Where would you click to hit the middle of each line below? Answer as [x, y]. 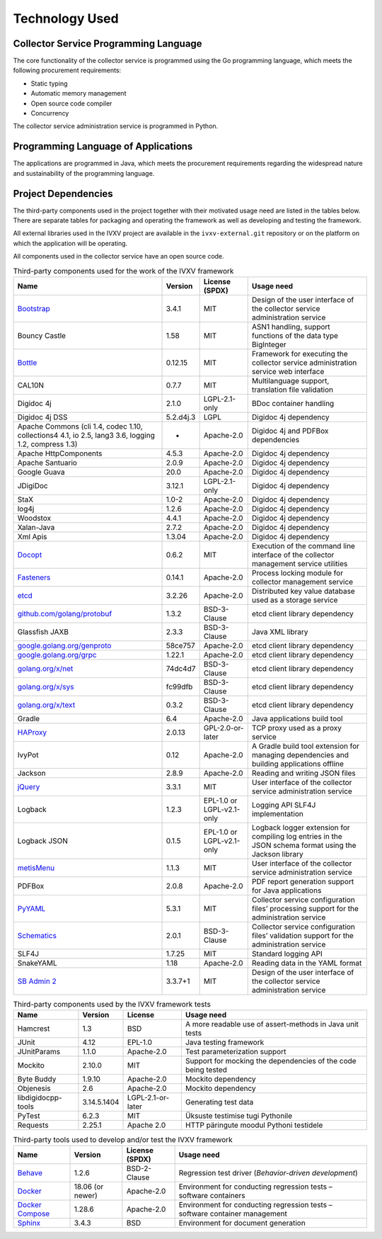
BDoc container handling [293, 403]
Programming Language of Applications [103, 146]
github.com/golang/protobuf [65, 613]
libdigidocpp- [40, 1098]
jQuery [29, 786]
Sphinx [29, 1223]
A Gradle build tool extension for [306, 746]
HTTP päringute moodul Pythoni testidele [254, 1125]
